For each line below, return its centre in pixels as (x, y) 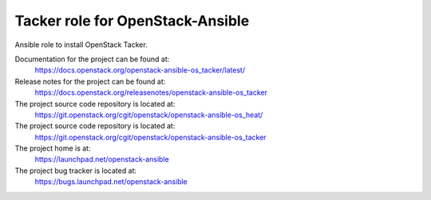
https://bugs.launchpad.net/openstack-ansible (111, 182)
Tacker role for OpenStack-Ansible (132, 21)
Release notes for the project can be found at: (90, 81)
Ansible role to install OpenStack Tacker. (81, 45)
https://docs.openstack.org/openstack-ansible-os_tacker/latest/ (140, 70)
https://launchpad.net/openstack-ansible (102, 159)
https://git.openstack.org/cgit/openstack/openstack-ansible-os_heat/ (149, 115)
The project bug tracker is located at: (76, 171)
